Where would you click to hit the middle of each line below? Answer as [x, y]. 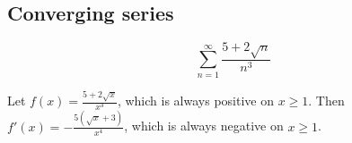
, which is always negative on [204, 126]
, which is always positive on [195, 101]
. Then [326, 101]
